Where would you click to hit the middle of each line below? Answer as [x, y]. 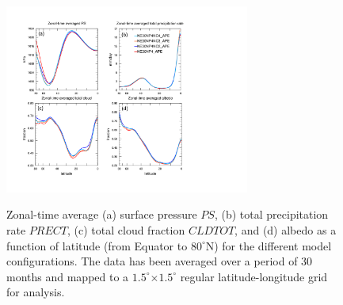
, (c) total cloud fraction [126, 230]
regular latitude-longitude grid [254, 276]
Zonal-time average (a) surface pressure [102, 214]
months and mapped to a [68, 276]
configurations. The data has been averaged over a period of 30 [160, 261]
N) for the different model [269, 245]
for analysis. [36, 292]
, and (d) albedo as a [286, 230]
